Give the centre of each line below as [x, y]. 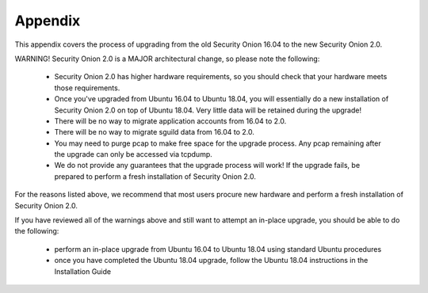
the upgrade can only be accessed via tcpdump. [134, 154]
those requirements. [87, 88]
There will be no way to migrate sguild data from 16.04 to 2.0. [155, 132]
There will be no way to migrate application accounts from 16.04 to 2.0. [170, 121]
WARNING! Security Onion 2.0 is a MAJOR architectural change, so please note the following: [167, 59]
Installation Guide [82, 271]
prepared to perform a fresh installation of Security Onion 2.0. [155, 176]
